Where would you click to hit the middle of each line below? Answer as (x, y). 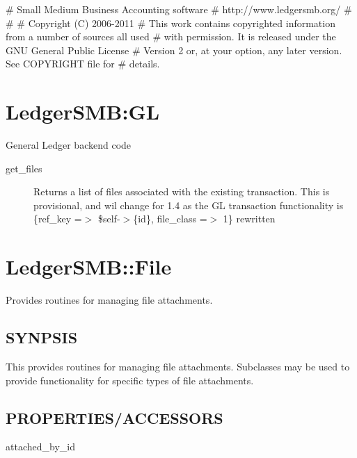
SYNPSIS (42, 337)
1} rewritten (249, 219)
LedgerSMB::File (89, 267)
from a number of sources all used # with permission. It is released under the (171, 36)
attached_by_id (40, 447)
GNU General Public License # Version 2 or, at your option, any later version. (174, 50)
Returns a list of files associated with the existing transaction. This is (182, 191)
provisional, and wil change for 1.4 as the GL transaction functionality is (189, 205)
